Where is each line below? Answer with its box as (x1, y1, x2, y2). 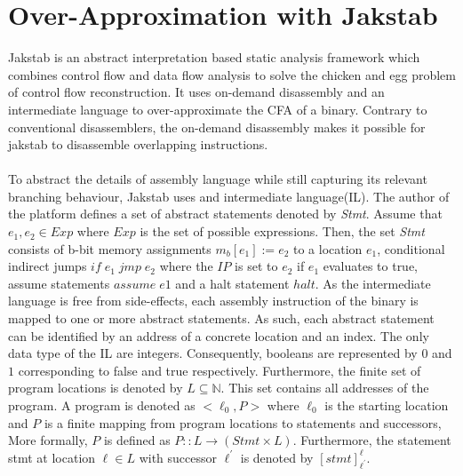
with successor (139, 448, 217, 466)
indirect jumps (8, 257, 87, 275)
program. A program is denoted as (8, 396, 196, 414)
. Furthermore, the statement (292, 431, 451, 449)
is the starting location (324, 396, 449, 414)
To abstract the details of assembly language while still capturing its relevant (8, 170, 427, 188)
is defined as (103, 431, 171, 449)
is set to (235, 257, 278, 275)
